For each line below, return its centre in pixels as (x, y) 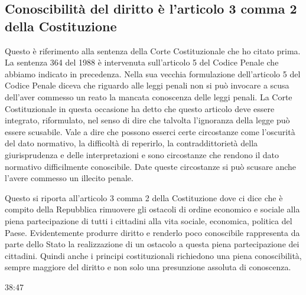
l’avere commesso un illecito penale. (69, 178)
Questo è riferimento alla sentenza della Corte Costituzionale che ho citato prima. (153, 50)
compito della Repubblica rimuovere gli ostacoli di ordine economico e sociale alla (152, 209)
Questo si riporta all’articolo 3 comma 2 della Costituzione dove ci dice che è (144, 197)
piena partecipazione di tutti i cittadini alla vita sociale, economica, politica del (149, 220)
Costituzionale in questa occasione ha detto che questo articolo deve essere (140, 108)
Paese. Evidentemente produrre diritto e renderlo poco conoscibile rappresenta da (152, 232)
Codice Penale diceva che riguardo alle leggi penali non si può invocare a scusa (147, 85)
